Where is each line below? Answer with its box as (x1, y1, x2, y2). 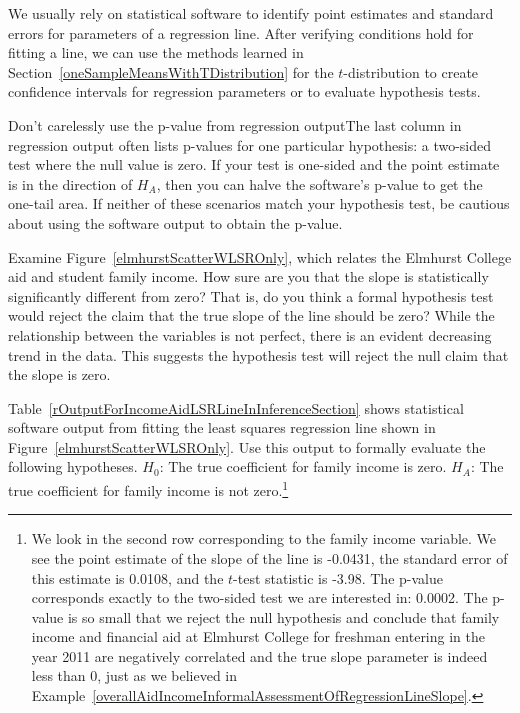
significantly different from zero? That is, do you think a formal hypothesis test (8, 285, 494, 306)
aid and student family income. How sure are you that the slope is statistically (8, 266, 489, 287)
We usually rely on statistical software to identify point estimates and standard (8, 3, 494, 23)
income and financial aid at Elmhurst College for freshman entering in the (31, 626, 485, 647)
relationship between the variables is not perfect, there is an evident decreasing (8, 324, 492, 345)
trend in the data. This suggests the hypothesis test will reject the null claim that (8, 344, 509, 365)
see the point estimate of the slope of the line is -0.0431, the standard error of (31, 547, 508, 568)
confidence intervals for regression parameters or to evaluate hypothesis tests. (8, 81, 481, 102)
